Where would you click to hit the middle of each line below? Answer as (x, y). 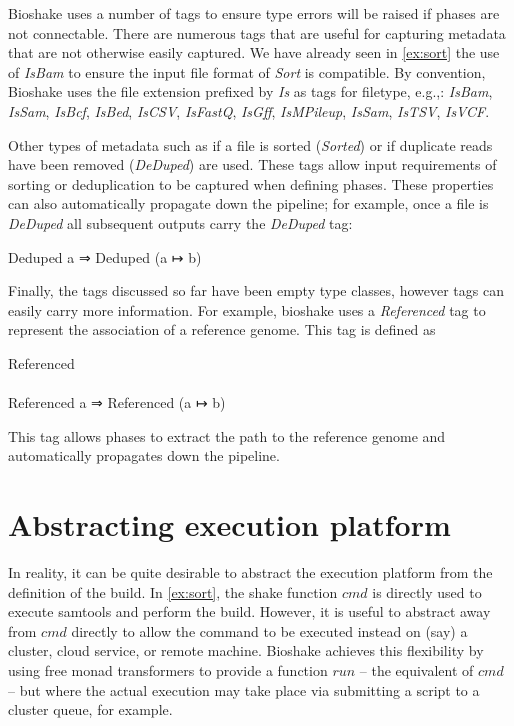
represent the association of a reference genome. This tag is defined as (222, 329)
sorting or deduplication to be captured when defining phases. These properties (251, 183)
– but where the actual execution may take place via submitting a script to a (244, 689)
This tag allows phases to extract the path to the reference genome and (227, 435)
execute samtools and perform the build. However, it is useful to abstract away (249, 611)
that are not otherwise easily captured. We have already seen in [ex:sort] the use (254, 52)
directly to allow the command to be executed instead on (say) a (269, 630)
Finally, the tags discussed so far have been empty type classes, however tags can (256, 290)
